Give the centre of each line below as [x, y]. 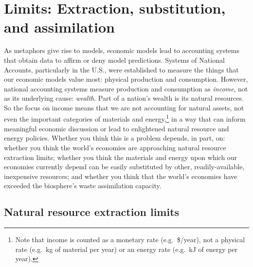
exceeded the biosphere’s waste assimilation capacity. [83, 186]
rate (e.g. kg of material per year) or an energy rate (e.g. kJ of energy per [126, 249]
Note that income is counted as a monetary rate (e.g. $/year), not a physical [130, 240]
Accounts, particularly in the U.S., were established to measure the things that [121, 69]
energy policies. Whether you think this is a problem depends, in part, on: [115, 138]
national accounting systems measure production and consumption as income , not [126, 88]
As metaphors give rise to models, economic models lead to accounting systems [122, 50]
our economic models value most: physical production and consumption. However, [126, 79]
